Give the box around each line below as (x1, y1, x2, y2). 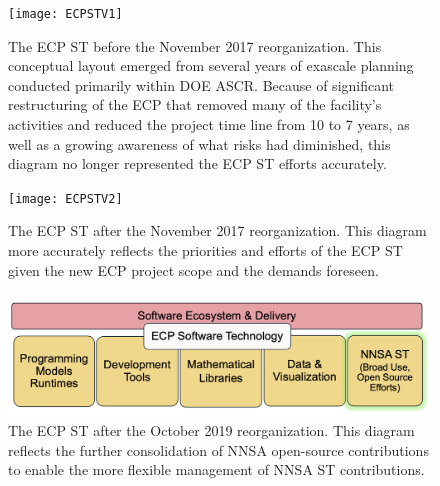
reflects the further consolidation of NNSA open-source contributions (8, 439, 429, 460)
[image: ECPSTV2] (8, 191, 123, 206)
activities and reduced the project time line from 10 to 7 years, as (8, 114, 410, 135)
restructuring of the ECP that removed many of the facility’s (8, 94, 382, 115)
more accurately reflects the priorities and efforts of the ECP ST (8, 240, 403, 261)
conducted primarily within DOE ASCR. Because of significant (8, 74, 395, 95)
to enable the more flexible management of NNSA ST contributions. (8, 459, 425, 480)
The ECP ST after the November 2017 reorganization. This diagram (8, 220, 427, 241)
